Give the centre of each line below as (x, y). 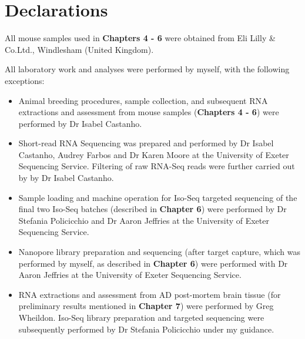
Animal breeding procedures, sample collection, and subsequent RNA (143, 100)
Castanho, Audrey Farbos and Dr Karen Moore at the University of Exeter (154, 154)
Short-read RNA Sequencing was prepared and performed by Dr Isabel (146, 143)
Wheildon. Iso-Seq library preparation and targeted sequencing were (141, 317)
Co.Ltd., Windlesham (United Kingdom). (79, 49)
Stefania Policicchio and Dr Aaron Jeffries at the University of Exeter (144, 220)
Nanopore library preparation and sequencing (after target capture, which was (160, 252)
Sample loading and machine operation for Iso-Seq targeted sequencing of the (158, 197)
